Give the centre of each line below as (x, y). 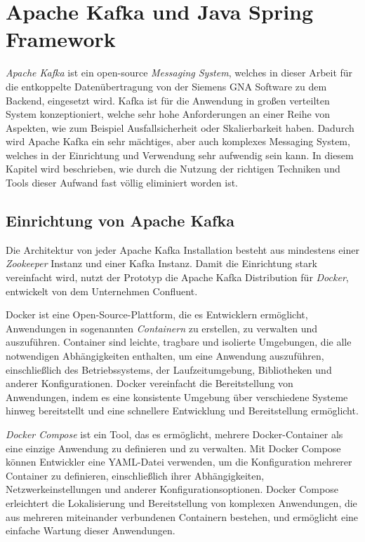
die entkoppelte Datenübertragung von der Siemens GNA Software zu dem (166, 86)
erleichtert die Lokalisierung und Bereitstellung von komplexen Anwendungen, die (181, 502)
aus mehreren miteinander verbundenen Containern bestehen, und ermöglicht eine (182, 516)
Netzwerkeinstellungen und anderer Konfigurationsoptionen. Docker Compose (172, 489)
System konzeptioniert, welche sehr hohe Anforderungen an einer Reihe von (168, 114)
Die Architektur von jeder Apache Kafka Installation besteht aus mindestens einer (182, 249)
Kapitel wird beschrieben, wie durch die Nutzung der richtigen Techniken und (173, 169)
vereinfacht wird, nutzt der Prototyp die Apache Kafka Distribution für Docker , (177, 277)
